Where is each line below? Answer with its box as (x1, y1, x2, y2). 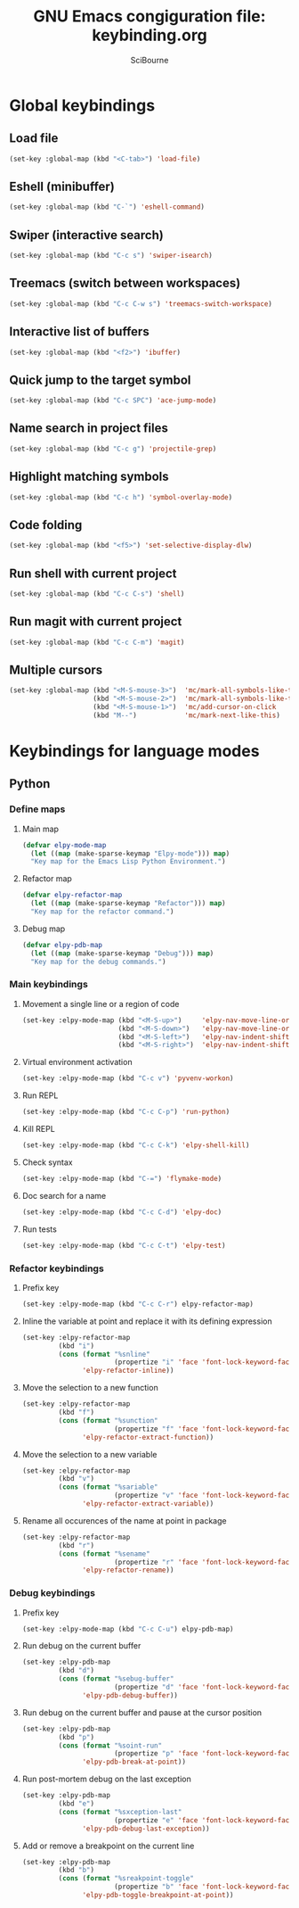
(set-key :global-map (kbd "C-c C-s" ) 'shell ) (9, 589, 185, 599)
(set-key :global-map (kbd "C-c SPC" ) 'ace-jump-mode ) (9, 396, 217, 405)
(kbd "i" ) (58, 1341, 95, 1350)
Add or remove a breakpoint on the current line (21, 1840, 195, 1851)
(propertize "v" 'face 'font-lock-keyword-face (114, 1491, 294, 1500)
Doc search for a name (21, 1190, 107, 1201)
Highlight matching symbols (9, 469, 169, 484)
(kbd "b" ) (58, 1866, 95, 1875)
